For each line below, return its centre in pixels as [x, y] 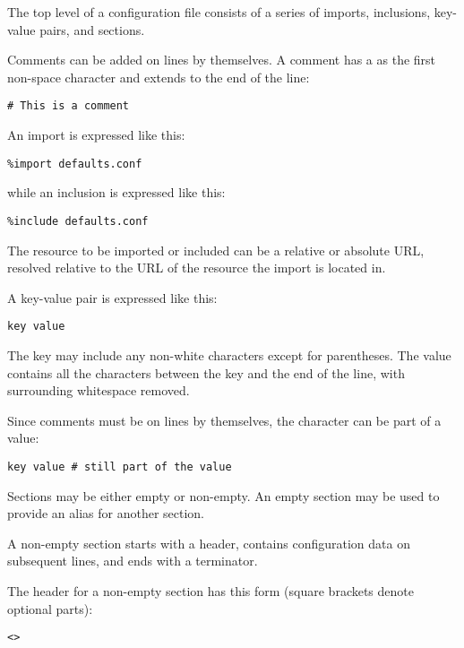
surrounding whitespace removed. [99, 390]
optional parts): [50, 608]
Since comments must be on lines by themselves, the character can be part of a [224, 420]
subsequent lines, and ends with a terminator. [133, 561]
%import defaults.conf [75, 164]
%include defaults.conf [78, 221]
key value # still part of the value [120, 467]
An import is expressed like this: [96, 135]
